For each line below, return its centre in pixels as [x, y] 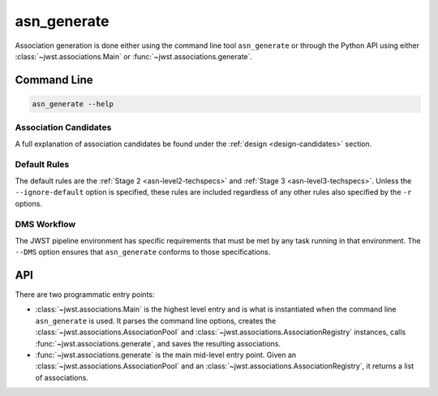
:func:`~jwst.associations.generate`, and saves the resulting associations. [158, 343]
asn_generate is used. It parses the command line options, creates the [156, 321]
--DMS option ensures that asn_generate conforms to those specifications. [143, 252]
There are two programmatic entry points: [85, 295]
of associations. [62, 377]
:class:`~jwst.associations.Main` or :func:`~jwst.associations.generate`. [134, 56]
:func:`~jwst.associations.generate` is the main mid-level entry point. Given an [166, 355]
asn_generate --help [73, 104]
